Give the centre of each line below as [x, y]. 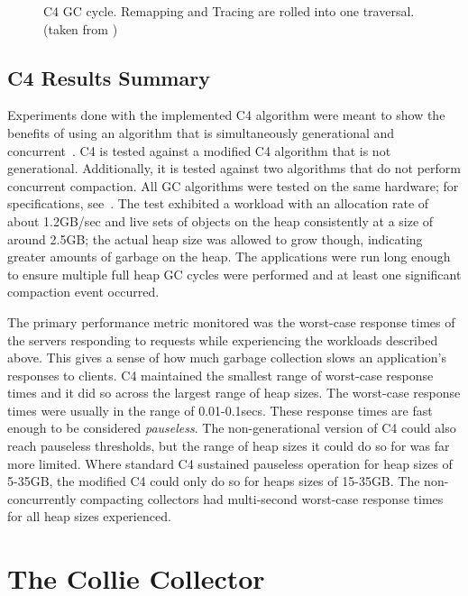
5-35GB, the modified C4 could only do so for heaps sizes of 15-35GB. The [214, 481]
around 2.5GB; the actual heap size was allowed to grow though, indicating [215, 238]
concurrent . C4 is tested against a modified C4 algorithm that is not [199, 150]
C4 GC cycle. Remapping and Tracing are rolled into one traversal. [229, 11]
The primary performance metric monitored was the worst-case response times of [231, 321]
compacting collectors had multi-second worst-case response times [262, 498]
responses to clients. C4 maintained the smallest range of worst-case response [220, 375]
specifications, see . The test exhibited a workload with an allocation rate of [218, 203]
